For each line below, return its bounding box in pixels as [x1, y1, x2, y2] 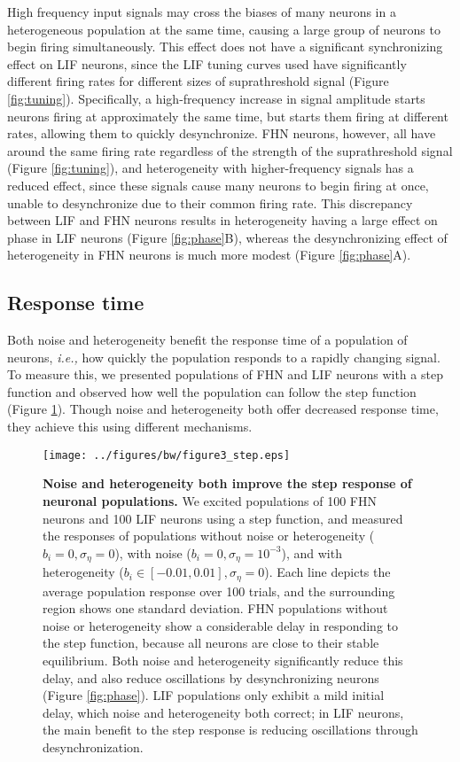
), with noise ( [114, 543, 191, 562]
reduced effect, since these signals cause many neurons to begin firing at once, [7, 175, 429, 194]
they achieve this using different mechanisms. [7, 417, 253, 436]
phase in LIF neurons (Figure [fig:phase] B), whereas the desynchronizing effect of [7, 228, 448, 246]
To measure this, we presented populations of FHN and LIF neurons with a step [7, 365, 443, 384]
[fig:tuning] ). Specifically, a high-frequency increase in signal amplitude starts [7, 89, 425, 107]
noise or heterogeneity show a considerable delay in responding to [43, 616, 399, 634]
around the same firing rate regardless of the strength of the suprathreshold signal [7, 141, 453, 159]
